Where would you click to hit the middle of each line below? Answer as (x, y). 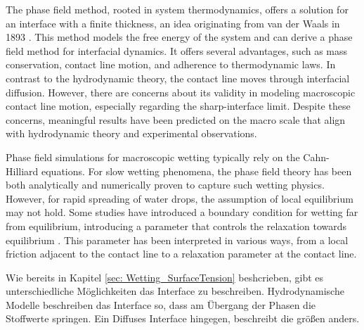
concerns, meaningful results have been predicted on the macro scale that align (176, 119)
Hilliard (22, 171)
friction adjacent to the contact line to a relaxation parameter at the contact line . (181, 254)
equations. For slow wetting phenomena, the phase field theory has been (197, 171)
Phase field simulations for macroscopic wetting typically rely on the (153, 157)
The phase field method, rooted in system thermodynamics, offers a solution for (177, 9)
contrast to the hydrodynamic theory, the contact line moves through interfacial (178, 78)
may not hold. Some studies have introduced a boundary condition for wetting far (182, 212)
